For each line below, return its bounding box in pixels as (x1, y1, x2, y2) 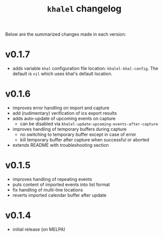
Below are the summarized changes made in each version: (5, 31, 126, 38)
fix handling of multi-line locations (12, 187, 83, 193)
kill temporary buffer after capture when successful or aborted (20, 137, 149, 143)
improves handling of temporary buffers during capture (12, 126, 127, 132)
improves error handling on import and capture (12, 105, 109, 111)
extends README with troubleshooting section (12, 142, 109, 148)
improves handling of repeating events (12, 176, 92, 182)
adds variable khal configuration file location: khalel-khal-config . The (12, 66, 158, 72)
